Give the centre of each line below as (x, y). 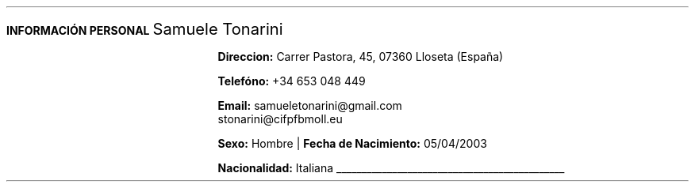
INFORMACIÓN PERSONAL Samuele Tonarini (145, 29)
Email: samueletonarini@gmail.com (310, 105)
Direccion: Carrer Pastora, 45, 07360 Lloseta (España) (361, 56)
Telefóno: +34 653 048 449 (292, 81)
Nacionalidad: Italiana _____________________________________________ (391, 168)
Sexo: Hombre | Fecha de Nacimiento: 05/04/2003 (352, 143)
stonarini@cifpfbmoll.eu (280, 119)
